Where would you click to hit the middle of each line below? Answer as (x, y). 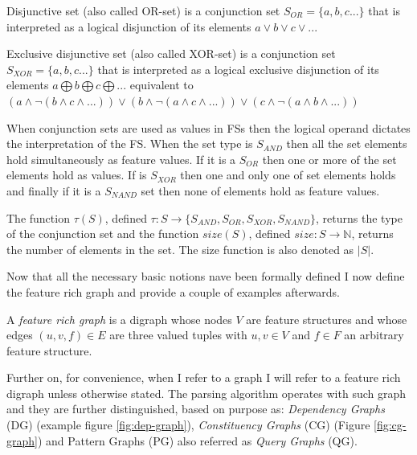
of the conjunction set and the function (103, 234)
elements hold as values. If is (77, 175)
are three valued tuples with (178, 335)
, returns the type (359, 217)
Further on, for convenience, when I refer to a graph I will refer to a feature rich (204, 377)
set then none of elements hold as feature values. (260, 190)
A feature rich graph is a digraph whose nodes (119, 319)
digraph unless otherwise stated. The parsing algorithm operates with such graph (206, 393)
